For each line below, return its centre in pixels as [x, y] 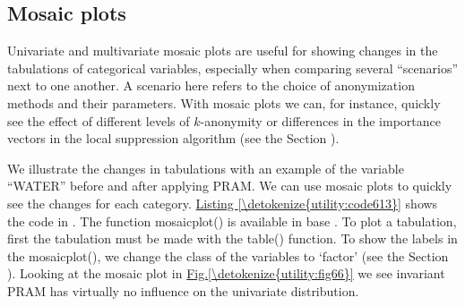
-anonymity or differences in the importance [321, 120]
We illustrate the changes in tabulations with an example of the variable [206, 168]
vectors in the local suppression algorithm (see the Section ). [173, 138]
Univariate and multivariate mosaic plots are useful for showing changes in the [223, 51]
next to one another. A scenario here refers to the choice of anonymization [211, 85]
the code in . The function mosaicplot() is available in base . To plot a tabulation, [232, 221]
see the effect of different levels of [99, 120]
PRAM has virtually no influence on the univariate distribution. [183, 290]
